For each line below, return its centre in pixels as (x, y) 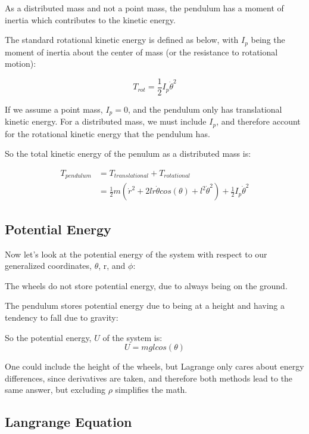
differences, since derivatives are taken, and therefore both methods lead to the (149, 378)
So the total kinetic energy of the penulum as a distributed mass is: (128, 154)
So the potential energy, (48, 337)
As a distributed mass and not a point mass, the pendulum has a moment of (144, 8)
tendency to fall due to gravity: (62, 317)
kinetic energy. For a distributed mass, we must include (106, 121)
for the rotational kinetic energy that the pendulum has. (107, 133)
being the (268, 40)
